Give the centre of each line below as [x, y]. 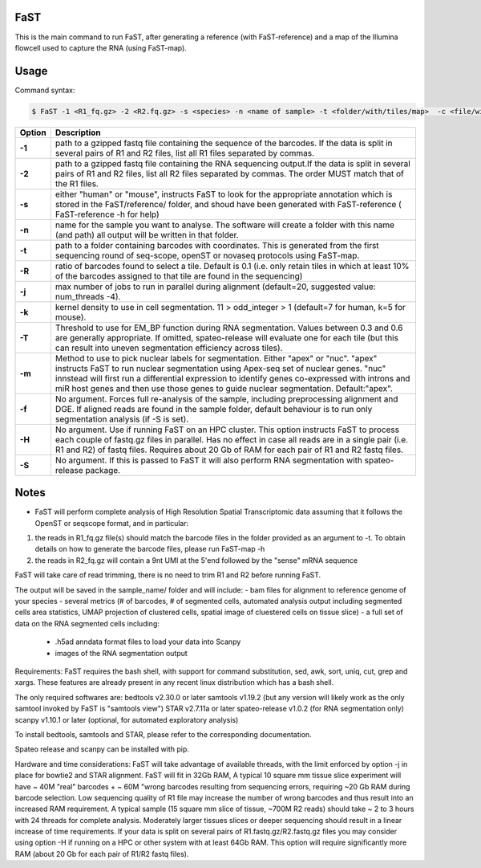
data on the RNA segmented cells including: [87, 623]
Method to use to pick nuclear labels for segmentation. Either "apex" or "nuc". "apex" [216, 358]
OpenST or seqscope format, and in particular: [112, 523]
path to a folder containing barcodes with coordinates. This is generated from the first [217, 245]
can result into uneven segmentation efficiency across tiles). [169, 348]
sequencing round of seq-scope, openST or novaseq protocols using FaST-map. [207, 255]
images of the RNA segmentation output [121, 653]
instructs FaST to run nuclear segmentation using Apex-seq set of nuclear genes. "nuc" [220, 368]
